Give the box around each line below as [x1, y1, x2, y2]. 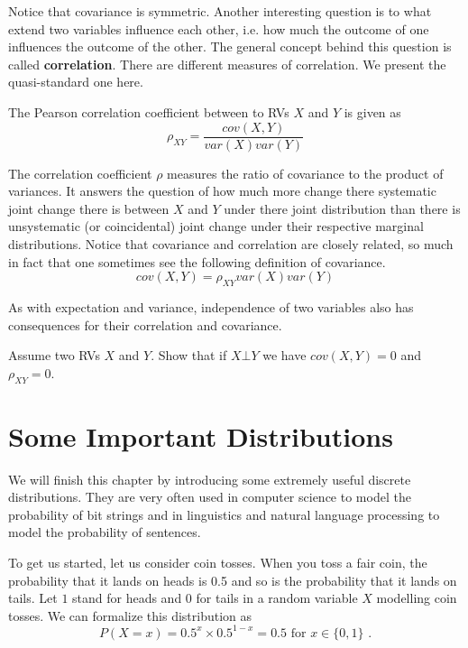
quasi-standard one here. [8, 72, 143, 91]
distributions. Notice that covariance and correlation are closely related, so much [8, 235, 454, 253]
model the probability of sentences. [8, 523, 201, 542]
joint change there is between [8, 199, 170, 218]
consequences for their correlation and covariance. [8, 315, 282, 334]
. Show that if [151, 346, 227, 365]
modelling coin [376, 588, 457, 607]
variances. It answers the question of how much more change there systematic [8, 181, 436, 200]
